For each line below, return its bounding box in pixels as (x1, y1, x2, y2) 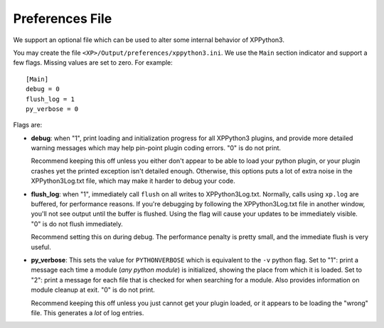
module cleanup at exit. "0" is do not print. (31, 285, 156, 295)
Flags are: (13, 121, 43, 129)
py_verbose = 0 (26, 105, 79, 113)
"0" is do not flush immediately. (31, 219, 124, 228)
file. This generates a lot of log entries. (31, 308, 144, 317)
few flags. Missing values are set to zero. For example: (13, 58, 174, 67)
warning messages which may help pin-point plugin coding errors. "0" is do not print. (31, 144, 281, 152)
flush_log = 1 (26, 95, 75, 103)
